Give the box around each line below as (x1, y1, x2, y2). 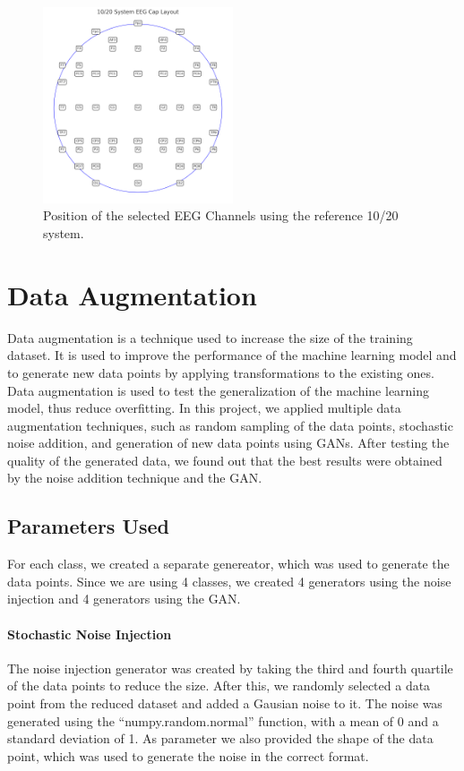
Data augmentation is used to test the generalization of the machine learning (7, 381, 430, 399)
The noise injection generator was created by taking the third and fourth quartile (7, 658, 453, 677)
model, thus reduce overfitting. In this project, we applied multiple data (7, 398, 401, 417)
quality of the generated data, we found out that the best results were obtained (7, 450, 443, 469)
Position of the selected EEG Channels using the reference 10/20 (43, 206, 399, 225)
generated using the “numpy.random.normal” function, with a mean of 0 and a (7, 711, 439, 730)
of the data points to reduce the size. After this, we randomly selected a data (7, 676, 431, 695)
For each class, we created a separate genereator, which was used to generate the (7, 554, 450, 573)
